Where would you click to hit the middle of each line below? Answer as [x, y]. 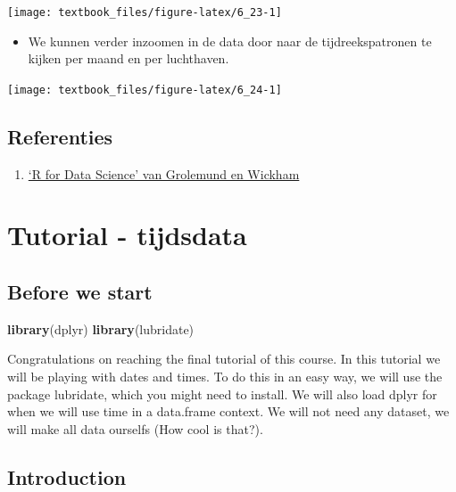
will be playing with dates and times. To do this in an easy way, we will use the [225, 377]
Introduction [67, 476]
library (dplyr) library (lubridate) [101, 328]
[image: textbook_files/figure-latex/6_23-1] [145, 12]
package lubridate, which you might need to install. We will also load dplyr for [222, 394]
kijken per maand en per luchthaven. [129, 58]
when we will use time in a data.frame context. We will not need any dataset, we [228, 411]
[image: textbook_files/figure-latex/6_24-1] [145, 90]
